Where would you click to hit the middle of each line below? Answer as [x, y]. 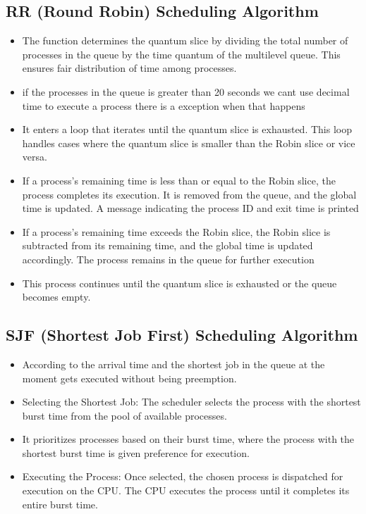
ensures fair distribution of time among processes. [129, 68]
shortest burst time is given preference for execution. [136, 452]
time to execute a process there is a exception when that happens [164, 105]
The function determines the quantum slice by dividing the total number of [185, 40]
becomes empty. [56, 297]
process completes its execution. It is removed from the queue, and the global [189, 194]
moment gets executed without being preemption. [129, 378]
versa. [35, 157]
